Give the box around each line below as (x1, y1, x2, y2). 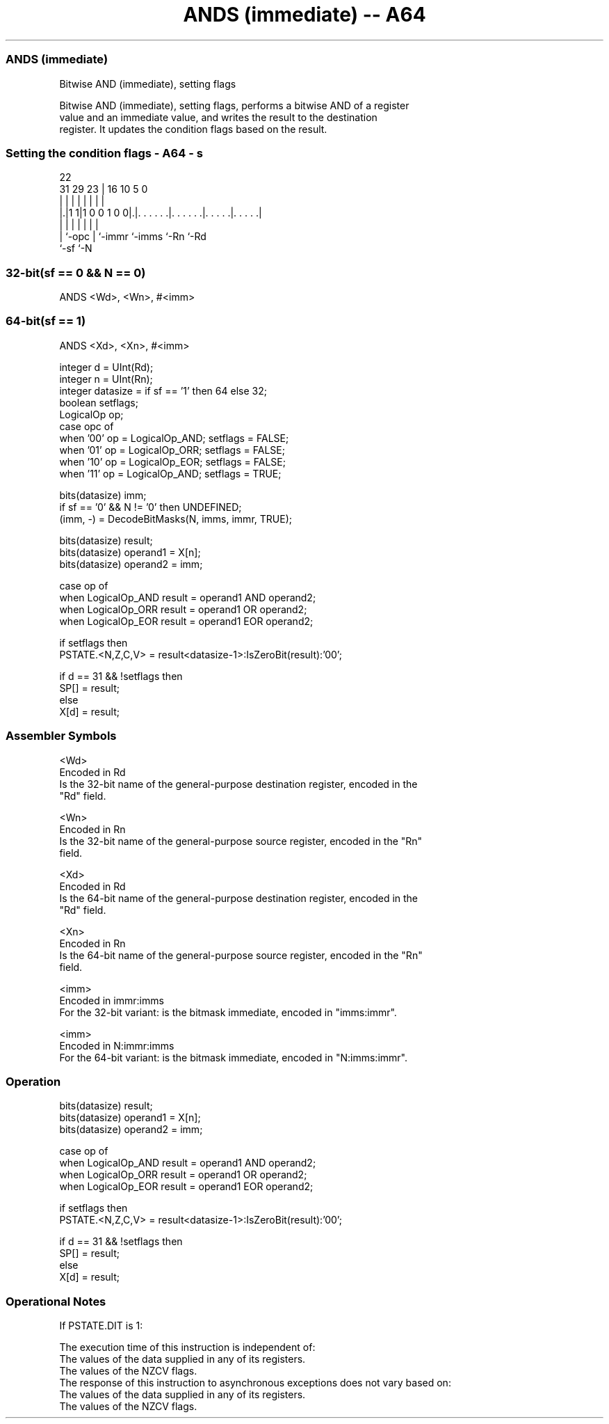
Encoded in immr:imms (59, 994, 164, 1006)
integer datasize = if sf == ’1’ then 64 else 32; (59, 384, 267, 397)
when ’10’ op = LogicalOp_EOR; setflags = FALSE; (59, 455, 286, 468)
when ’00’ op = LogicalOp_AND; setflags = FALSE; (59, 432, 289, 444)
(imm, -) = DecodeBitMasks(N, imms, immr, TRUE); (59, 512, 292, 525)
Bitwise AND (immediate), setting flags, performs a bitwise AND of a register (59, 99, 409, 111)
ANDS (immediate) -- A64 (183, 3, 426, 26)
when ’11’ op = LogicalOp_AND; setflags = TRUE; (59, 467, 282, 480)
